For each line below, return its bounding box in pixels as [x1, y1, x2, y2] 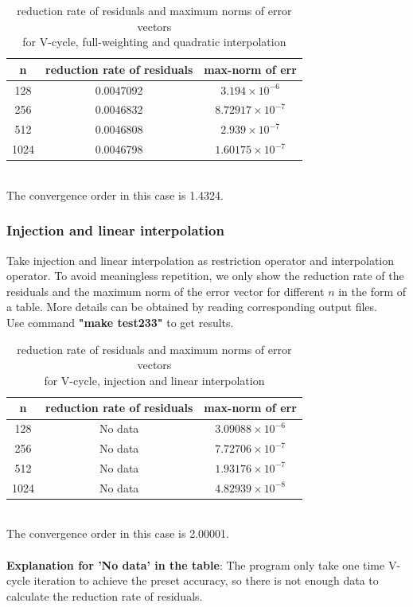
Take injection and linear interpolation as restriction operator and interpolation [6, 251, 395, 268]
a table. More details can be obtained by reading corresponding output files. [6, 298, 377, 315]
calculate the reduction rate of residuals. [6, 587, 203, 604]
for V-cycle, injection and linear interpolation [44, 372, 265, 388]
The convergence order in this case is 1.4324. [6, 186, 224, 203]
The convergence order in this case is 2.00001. [6, 525, 229, 542]
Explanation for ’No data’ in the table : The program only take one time [6, 556, 385, 573]
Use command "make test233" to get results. [6, 314, 234, 331]
